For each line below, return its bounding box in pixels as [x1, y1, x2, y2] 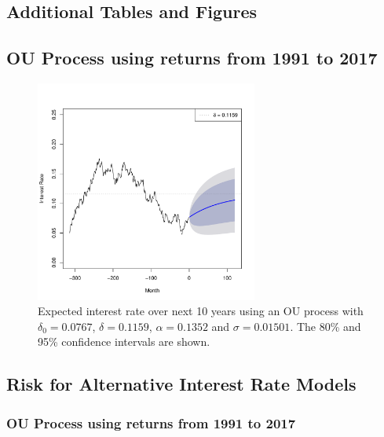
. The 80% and [290, 318, 361, 334]
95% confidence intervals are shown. [38, 333, 210, 350]
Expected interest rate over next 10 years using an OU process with [38, 303, 364, 319]
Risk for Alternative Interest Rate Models [6, 372, 357, 396]
